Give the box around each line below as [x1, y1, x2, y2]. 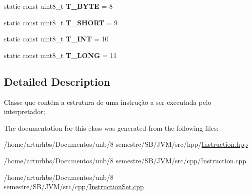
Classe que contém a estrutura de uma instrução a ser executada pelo [4, 97, 212, 107]
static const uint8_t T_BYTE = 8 [4, 1, 113, 11]
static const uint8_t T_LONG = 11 [4, 50, 117, 60]
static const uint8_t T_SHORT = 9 [4, 17, 118, 27]
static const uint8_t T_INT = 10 [4, 34, 109, 44]
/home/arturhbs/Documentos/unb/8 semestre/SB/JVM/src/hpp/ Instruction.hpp [4, 139, 248, 149]
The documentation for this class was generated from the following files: [4, 122, 219, 133]
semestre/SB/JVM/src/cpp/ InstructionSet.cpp [4, 181, 144, 192]
